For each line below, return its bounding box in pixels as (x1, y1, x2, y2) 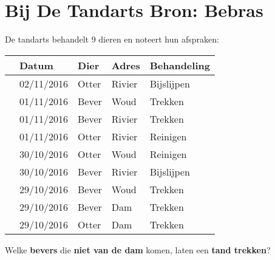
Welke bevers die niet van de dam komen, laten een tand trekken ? (5, 243, 271, 256)
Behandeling (149, 58, 210, 72)
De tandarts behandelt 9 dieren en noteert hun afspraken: (5, 33, 219, 46)
